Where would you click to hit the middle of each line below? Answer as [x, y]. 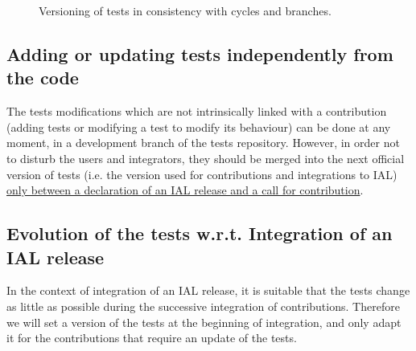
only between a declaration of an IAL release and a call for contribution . [185, 190]
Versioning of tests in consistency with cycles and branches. [185, 10]
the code [43, 78]
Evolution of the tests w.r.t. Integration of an [200, 233]
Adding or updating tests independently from [200, 53]
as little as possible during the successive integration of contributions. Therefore [203, 306]
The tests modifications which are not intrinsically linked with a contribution [197, 111]
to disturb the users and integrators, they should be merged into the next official [206, 158]
